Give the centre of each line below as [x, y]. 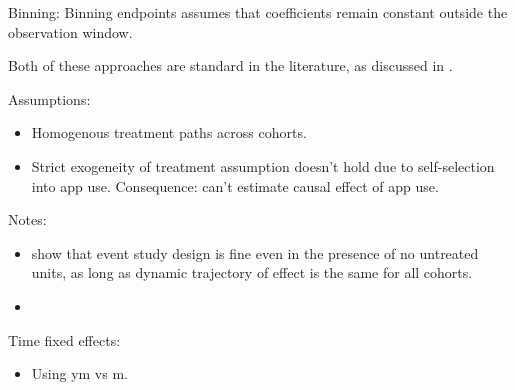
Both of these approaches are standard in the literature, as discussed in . [230, 65]
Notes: [27, 219]
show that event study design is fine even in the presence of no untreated [255, 252]
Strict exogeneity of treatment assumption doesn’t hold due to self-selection [263, 165]
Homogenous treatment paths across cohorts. [169, 132]
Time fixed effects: [64, 339]
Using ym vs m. [79, 373]
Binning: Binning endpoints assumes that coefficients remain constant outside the [258, 12]
